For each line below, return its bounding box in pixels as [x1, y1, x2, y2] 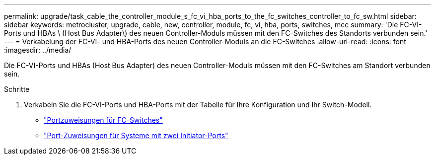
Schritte [4, 85, 30, 93]
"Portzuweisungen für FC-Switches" [44, 116, 163, 124]
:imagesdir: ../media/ [4, 46, 72, 54]
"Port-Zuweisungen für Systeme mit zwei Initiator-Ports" [44, 131, 228, 140]
